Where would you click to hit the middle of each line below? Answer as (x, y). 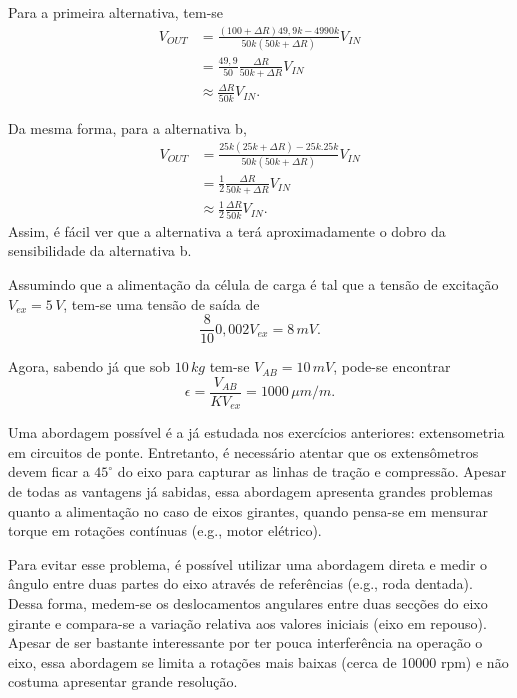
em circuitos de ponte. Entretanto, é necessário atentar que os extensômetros (243, 451)
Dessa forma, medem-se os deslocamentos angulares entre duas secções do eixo (248, 603)
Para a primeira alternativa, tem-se (116, 12)
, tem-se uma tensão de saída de (161, 303)
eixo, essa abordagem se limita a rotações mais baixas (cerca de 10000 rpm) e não (258, 661)
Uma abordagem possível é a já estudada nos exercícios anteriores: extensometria (256, 432)
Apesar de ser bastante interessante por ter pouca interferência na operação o (245, 642)
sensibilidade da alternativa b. (100, 250)
